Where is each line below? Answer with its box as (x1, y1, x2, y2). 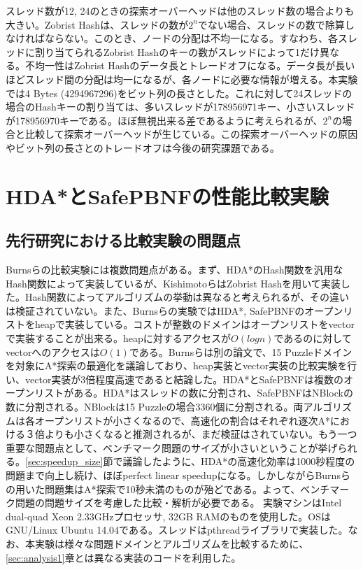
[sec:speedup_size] (25, 454, 104, 469)
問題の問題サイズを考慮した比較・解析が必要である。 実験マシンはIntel (15, 495, 342, 510)
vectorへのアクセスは (6, 344, 100, 359)
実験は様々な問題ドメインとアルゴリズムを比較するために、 (34, 536, 309, 550)
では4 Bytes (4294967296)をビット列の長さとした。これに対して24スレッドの (6, 85, 353, 100)
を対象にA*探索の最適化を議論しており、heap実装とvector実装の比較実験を (6, 358, 348, 373)
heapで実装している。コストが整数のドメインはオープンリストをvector (34, 317, 355, 332)
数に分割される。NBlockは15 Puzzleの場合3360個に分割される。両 (6, 399, 304, 414)
